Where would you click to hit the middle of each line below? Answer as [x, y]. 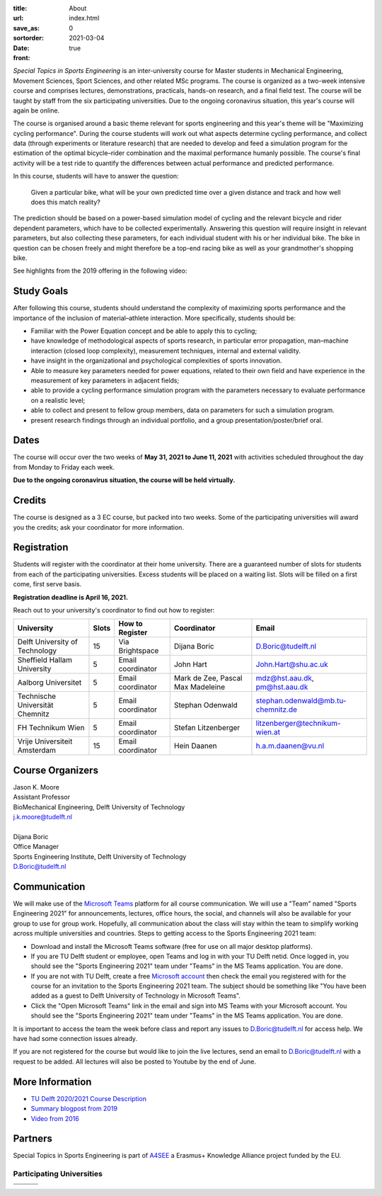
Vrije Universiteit [45, 741]
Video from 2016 [55, 1118]
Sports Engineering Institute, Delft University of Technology [100, 856]
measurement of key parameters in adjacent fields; [105, 381]
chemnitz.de [276, 710]
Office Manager [36, 847]
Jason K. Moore [36, 787]
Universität [35, 705]
